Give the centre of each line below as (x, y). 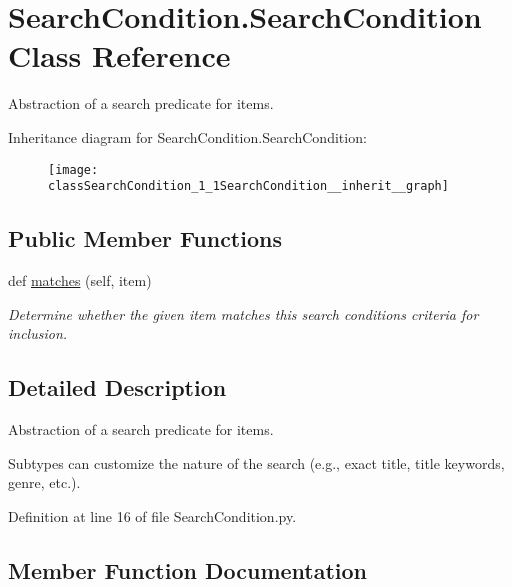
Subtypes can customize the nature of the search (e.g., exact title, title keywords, (256, 462)
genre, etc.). (44, 482)
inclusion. (38, 333)
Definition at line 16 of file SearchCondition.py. (152, 515)
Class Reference (119, 55)
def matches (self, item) (80, 280)
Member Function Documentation (188, 569)
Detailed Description (117, 387)
